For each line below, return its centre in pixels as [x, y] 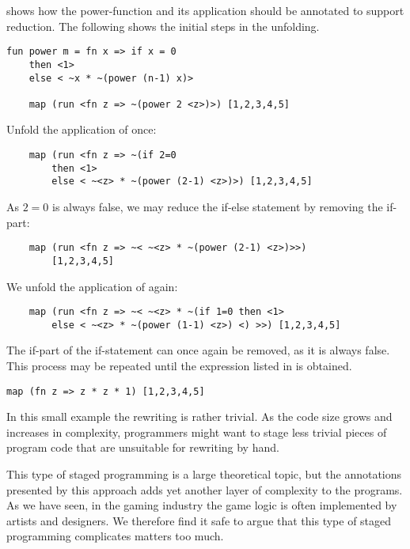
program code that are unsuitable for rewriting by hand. [143, 447]
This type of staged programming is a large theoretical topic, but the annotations [204, 474]
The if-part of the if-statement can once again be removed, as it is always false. [198, 350]
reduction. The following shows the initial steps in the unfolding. [163, 26]
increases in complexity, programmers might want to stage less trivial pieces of [197, 432]
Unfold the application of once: [82, 129]
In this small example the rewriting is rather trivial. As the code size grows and [199, 416]
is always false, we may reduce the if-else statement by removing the [218, 207]
